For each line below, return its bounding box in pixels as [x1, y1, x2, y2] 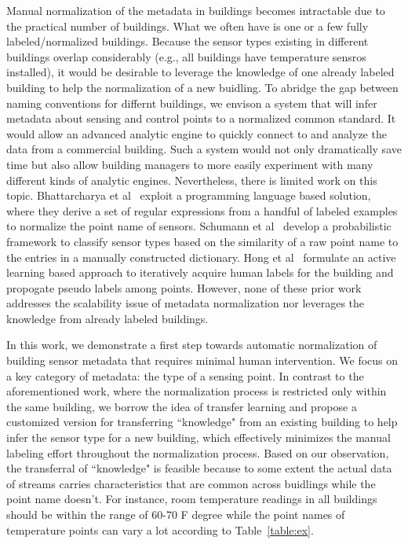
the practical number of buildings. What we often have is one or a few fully [6, 17, 369, 34]
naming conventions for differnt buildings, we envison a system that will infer [6, 94, 377, 111]
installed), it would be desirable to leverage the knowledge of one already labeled [6, 64, 395, 80]
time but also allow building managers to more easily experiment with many [6, 156, 373, 172]
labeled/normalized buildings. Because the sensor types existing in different [6, 33, 369, 50]
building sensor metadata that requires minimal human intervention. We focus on [6, 352, 399, 369]
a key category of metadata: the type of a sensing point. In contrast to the [6, 367, 364, 384]
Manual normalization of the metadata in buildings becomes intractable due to [6, 2, 385, 18]
